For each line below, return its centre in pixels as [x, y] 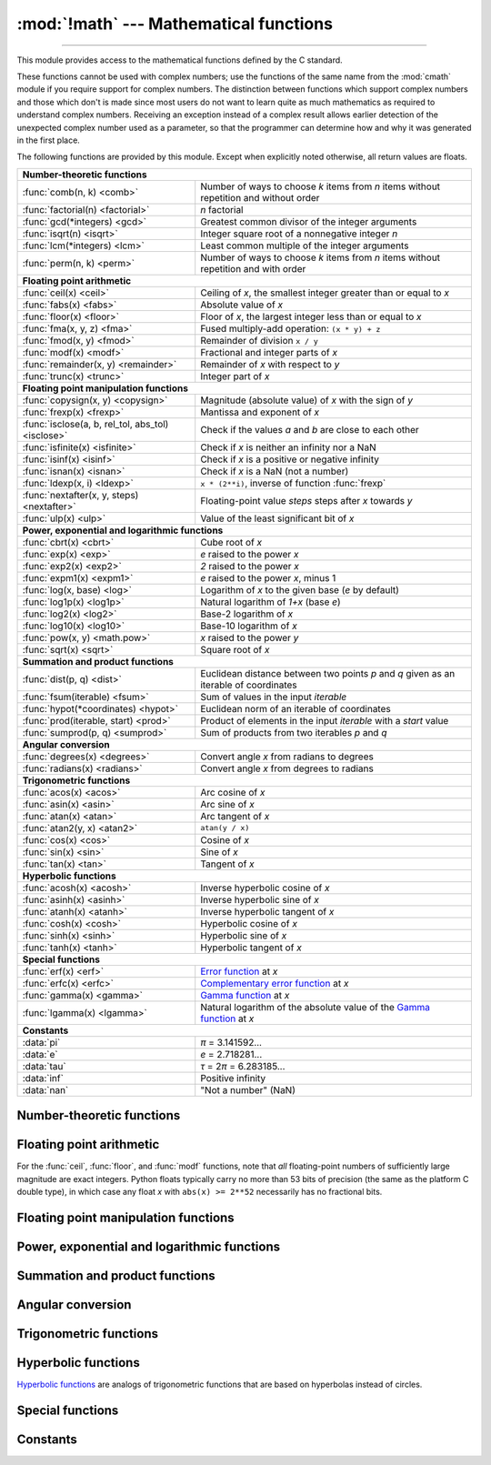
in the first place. [49, 140]
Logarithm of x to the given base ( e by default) [300, 589]
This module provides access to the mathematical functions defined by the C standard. [180, 60]
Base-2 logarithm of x [247, 614]
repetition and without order [260, 197]
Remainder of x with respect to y [270, 364]
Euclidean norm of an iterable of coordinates [296, 708]
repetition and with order [253, 268]
